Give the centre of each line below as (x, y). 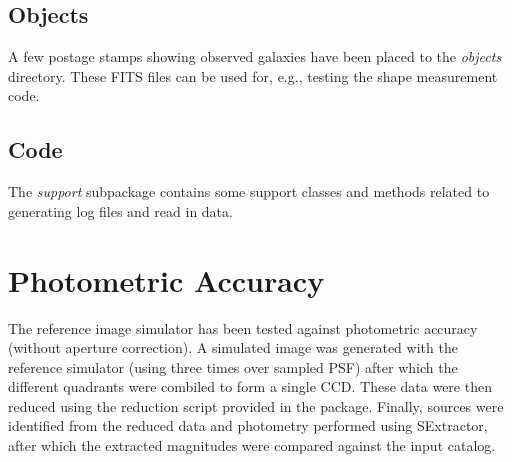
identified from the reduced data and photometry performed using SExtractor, (248, 425)
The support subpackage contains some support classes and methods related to (249, 191)
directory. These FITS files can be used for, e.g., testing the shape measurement (253, 75)
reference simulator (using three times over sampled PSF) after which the (233, 366)
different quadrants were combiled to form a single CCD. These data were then (250, 386)
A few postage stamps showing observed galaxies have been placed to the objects (255, 56)
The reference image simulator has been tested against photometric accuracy (243, 327)
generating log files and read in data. (120, 210)
